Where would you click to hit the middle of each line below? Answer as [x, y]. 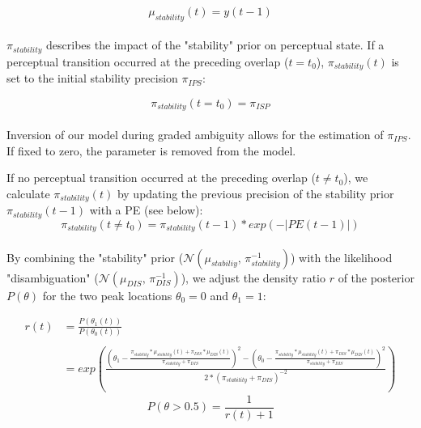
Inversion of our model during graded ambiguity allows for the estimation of [195, 134]
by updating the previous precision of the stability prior [255, 193]
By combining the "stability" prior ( [95, 257]
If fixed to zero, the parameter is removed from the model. [151, 150]
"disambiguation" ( [53, 277]
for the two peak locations [107, 295]
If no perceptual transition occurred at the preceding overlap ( [161, 178]
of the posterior [376, 277]
